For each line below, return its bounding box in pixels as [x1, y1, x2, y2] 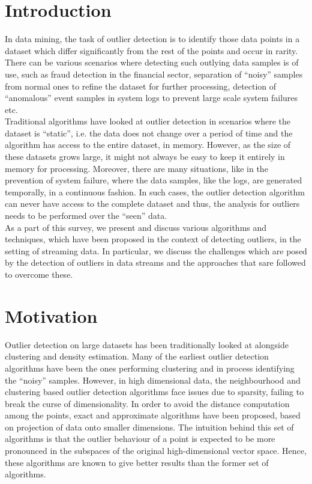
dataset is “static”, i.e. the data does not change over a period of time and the [5, 126, 293, 139]
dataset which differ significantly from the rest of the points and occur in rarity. [5, 44, 298, 57]
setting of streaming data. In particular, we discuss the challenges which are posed [5, 244, 307, 257]
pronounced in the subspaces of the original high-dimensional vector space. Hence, [5, 444, 307, 457]
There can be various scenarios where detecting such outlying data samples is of [5, 56, 299, 69]
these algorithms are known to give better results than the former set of [5, 456, 269, 468]
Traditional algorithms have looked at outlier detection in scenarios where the [5, 115, 291, 127]
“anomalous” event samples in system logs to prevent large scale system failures [5, 91, 298, 104]
